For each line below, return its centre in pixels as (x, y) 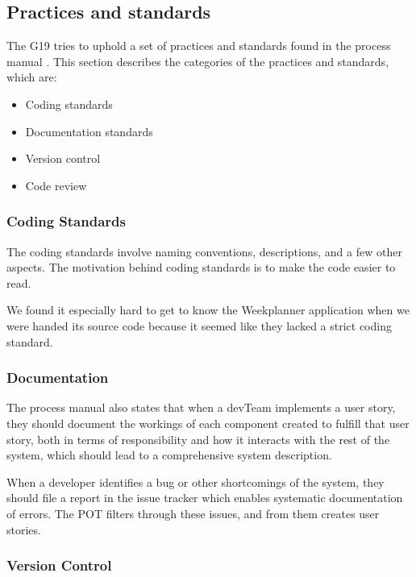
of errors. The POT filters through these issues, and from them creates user (193, 513)
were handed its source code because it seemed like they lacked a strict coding (199, 325)
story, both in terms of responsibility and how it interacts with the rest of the (198, 439)
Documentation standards (89, 131)
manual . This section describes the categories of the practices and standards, (198, 61)
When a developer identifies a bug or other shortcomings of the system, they (196, 482)
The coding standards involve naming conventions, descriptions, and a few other (204, 251)
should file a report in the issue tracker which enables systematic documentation (205, 498)
